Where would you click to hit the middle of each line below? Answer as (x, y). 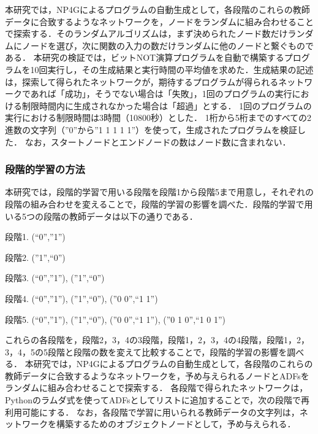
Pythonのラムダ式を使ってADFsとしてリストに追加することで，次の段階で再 (157, 400)
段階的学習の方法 (45, 169)
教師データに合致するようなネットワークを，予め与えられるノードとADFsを (157, 375)
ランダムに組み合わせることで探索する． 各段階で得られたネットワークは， (157, 388)
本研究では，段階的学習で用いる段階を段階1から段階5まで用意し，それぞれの (159, 192)
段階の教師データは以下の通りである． (120, 216)
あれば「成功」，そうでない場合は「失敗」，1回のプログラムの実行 (161, 94)
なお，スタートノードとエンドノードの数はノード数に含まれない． (158, 141)
